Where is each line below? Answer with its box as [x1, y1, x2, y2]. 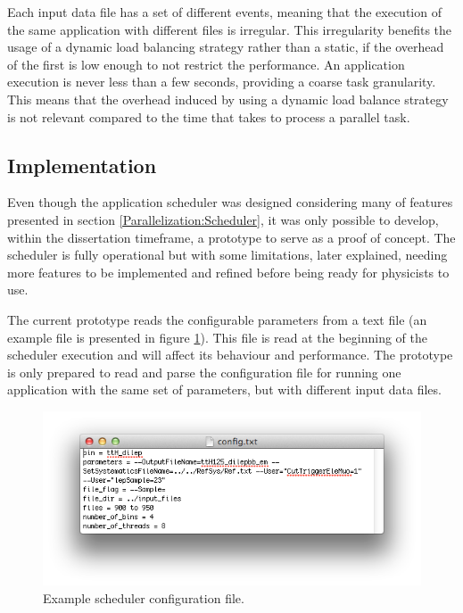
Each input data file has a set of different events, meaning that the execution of [7, 3, 442, 21]
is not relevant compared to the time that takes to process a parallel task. [7, 107, 410, 126]
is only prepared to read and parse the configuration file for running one [7, 362, 401, 381]
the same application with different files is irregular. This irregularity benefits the [7, 20, 452, 38]
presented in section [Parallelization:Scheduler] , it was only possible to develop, [7, 210, 439, 228]
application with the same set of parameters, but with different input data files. [7, 380, 442, 399]
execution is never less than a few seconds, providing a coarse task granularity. [7, 72, 436, 91]
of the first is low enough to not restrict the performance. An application [7, 54, 405, 73]
